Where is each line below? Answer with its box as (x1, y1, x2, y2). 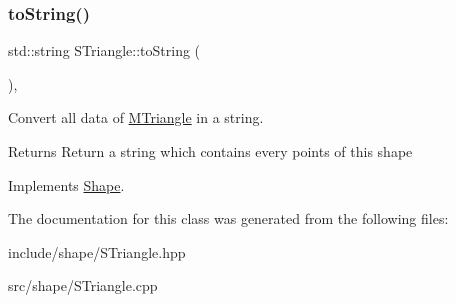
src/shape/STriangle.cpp (8, 275, 158, 296)
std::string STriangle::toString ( (8, 40, 201, 61)
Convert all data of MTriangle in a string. (8, 107, 264, 128)
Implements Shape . (8, 174, 125, 195)
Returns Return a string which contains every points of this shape (8, 141, 413, 161)
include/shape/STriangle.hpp (8, 241, 186, 262)
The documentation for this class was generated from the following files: (8, 208, 449, 229)
